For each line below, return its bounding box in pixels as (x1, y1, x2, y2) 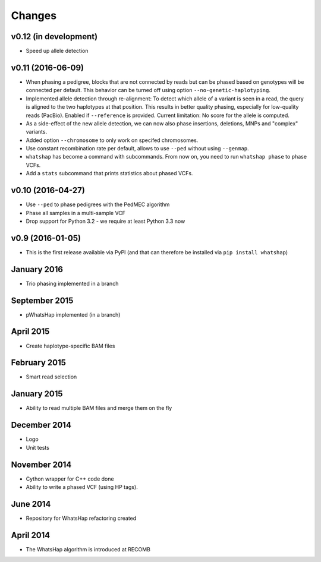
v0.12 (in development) (11, 31, 98, 42)
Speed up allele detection (26, 48, 89, 55)
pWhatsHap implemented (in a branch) (26, 311, 121, 318)
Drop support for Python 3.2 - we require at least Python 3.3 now (26, 217, 185, 225)
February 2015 (11, 358, 67, 368)
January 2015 (11, 389, 63, 399)
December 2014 (11, 420, 71, 430)
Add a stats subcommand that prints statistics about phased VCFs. (26, 170, 193, 177)
